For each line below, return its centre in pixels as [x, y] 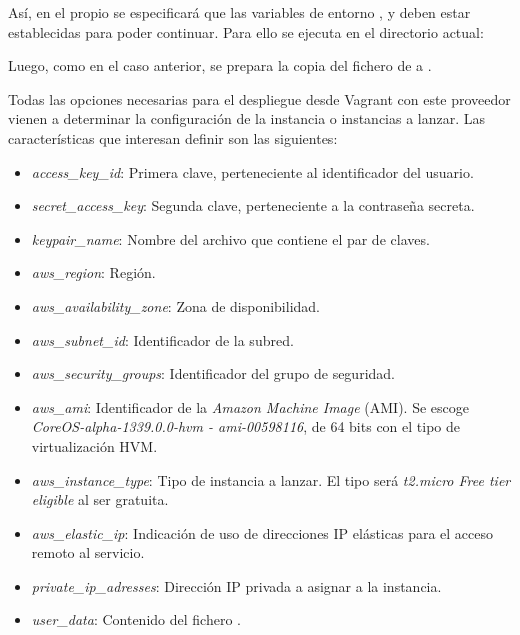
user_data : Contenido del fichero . [136, 619]
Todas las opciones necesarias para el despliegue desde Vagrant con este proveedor [259, 98]
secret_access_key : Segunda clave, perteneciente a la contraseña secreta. [253, 205]
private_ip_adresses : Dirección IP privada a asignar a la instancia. [236, 585]
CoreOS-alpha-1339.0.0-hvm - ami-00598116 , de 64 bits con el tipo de [245, 426]
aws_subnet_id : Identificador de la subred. [162, 339]
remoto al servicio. [88, 552]
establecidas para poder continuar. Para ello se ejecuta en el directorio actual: [246, 31]
